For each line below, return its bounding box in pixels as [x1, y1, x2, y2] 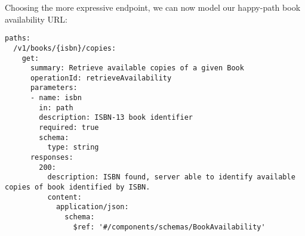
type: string [47, 143, 99, 152]
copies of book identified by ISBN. [5, 183, 150, 192]
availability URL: [5, 13, 68, 25]
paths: [5, 34, 30, 43]
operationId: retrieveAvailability [30, 73, 172, 82]
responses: [30, 153, 73, 162]
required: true [39, 123, 99, 132]
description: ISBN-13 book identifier [39, 113, 193, 122]
